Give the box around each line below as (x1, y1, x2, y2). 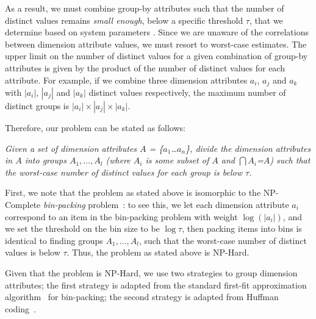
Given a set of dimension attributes (5, 142, 137, 154)
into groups (24, 154, 66, 167)
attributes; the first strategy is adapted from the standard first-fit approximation (5, 278, 307, 291)
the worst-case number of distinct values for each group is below (5, 165, 242, 178)
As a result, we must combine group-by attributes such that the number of (5, 2, 284, 14)
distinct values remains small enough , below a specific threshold (5, 13, 243, 26)
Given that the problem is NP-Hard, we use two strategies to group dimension (5, 266, 298, 279)
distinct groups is (5, 99, 70, 112)
